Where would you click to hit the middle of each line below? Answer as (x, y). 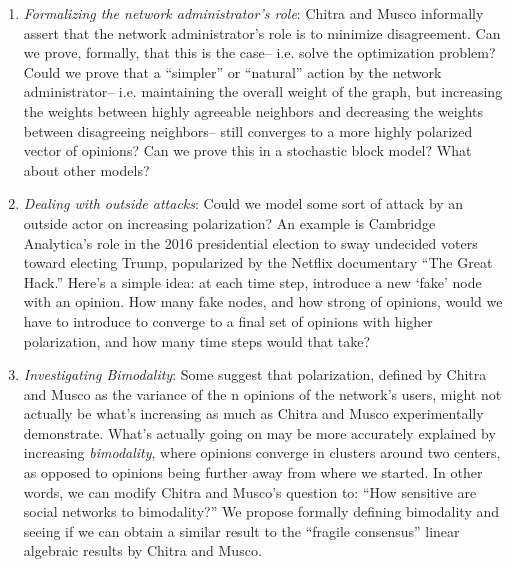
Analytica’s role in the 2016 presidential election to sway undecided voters (250, 242)
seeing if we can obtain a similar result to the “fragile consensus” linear (241, 530)
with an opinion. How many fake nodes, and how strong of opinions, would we (263, 301)
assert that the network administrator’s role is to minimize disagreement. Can (262, 32)
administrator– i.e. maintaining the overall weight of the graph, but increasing (263, 91)
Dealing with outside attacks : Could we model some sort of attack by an (243, 203)
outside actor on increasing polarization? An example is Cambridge (229, 222)
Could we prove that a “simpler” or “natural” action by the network (232, 71)
